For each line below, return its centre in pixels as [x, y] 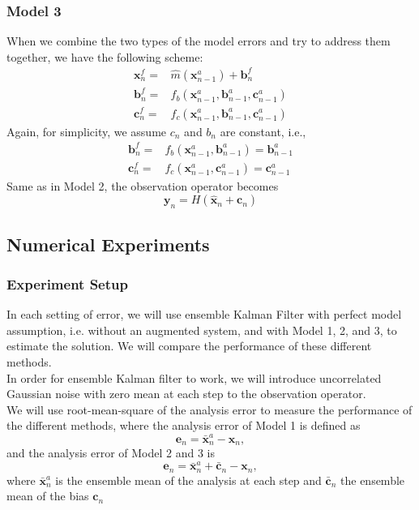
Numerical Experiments [108, 244]
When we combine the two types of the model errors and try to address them [199, 41]
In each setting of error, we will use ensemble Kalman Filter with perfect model [204, 314]
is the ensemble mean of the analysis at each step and [188, 480]
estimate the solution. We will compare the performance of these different [189, 346]
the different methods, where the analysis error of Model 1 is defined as [184, 425]
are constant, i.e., [263, 131]
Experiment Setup [67, 283]
